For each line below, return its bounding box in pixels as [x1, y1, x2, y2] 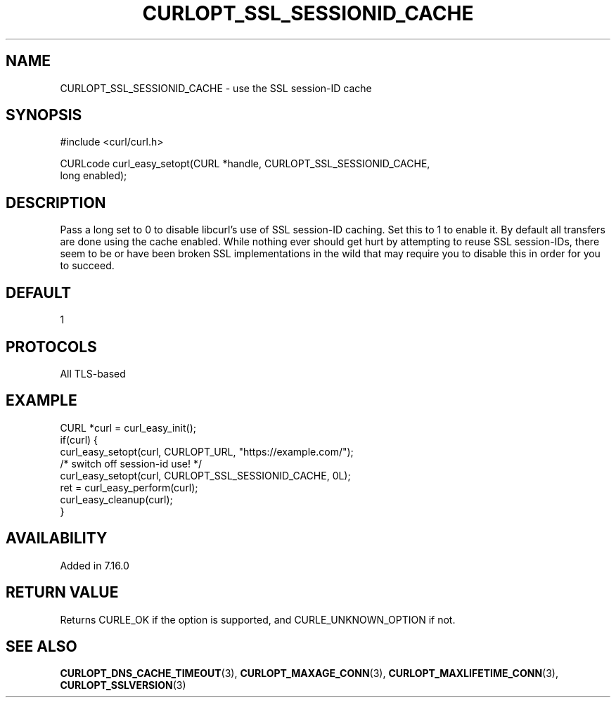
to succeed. [60, 259, 115, 272]
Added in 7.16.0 [60, 559, 129, 572]
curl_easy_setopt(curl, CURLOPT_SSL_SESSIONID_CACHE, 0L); [60, 469, 351, 482]
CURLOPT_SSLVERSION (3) [60, 679, 186, 692]
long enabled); [60, 169, 127, 182]
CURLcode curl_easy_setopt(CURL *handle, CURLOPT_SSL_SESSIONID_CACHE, [60, 157, 430, 170]
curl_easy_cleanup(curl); [60, 493, 173, 505]
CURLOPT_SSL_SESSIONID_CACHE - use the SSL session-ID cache [60, 82, 372, 94]
